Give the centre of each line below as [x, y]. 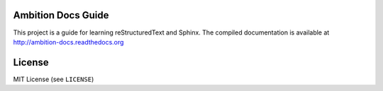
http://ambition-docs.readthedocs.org [68, 42]
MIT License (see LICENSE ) [54, 79]
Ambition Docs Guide [61, 15]
